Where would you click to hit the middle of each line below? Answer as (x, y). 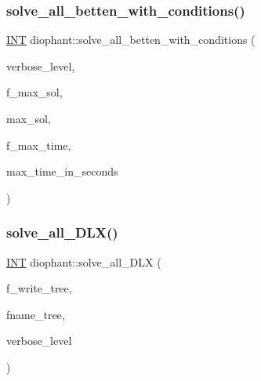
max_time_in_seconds (62, 171)
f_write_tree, (39, 288)
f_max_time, (39, 145)
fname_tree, (36, 314)
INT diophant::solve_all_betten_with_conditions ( (131, 40)
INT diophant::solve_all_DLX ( (84, 261)
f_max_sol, (34, 92)
